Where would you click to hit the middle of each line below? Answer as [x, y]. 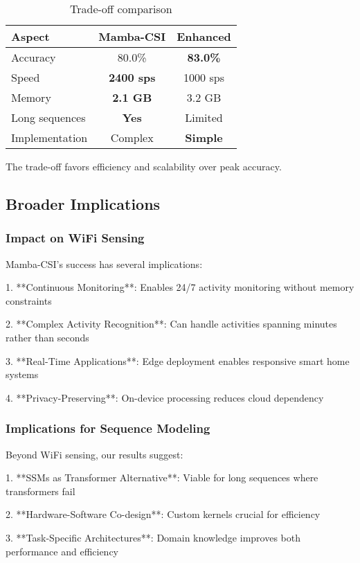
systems [22, 374]
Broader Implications [83, 203]
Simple [204, 137]
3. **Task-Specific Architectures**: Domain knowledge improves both [153, 537]
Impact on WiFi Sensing [75, 238]
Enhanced [204, 36]
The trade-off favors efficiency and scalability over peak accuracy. [144, 166]
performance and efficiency [62, 551]
